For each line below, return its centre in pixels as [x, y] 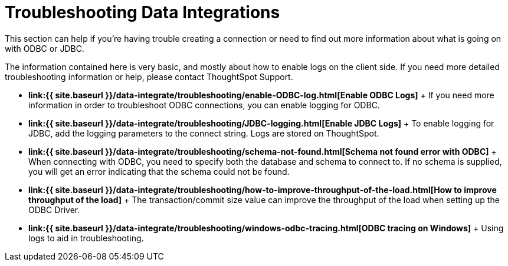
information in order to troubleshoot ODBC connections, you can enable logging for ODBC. [204, 105]
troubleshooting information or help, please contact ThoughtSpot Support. [149, 77]
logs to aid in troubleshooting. [86, 238]
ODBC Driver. [54, 210]
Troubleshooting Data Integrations [142, 12]
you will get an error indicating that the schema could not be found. [159, 171]
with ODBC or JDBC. [45, 48]
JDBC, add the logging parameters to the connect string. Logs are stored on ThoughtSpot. [204, 133]
